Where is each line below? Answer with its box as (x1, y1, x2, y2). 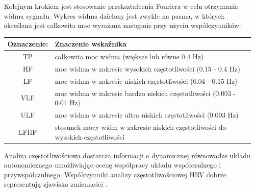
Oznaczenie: (7, 39, 48, 49)
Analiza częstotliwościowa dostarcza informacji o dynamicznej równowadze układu (4, 150, 251, 160)
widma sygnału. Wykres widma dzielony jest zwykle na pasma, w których (4, 10, 225, 21)
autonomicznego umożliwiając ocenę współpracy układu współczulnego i (4, 160, 221, 170)
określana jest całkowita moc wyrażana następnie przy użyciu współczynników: (4, 20, 241, 30)
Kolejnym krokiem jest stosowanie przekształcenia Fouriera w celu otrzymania (4, 1, 238, 11)
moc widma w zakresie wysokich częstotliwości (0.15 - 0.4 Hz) (54, 63, 240, 73)
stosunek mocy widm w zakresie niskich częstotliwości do (54, 121, 226, 132)
